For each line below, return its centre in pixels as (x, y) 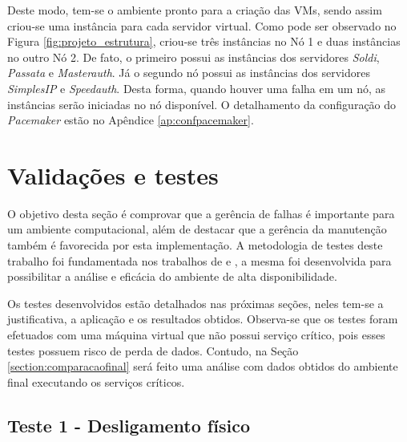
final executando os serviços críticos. (96, 381)
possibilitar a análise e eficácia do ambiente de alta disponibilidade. (172, 276)
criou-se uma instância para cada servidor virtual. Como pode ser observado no (202, 25)
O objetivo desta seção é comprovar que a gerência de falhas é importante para (201, 213)
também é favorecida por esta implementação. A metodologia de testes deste (195, 245)
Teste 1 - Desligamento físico (129, 425)
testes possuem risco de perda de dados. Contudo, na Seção (153, 350)
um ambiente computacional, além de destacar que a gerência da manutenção (197, 229)
